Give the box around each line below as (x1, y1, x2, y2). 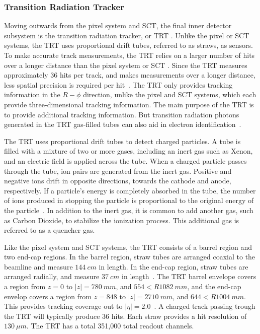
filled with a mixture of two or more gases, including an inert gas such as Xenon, (4, 146, 253, 156)
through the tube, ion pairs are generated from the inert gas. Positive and (4, 165, 232, 176)
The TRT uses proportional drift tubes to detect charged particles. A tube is (4, 136, 241, 146)
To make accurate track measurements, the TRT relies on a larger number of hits (4, 50, 255, 60)
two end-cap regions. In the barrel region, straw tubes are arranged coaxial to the (4, 251, 255, 262)
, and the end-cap (187, 281, 241, 292)
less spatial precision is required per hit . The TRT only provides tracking (4, 79, 233, 90)
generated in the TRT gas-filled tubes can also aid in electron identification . (4, 119, 241, 129)
